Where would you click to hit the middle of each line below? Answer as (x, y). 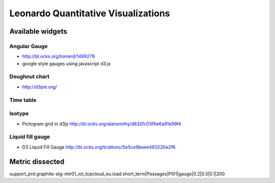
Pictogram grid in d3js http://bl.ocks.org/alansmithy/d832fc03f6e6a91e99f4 (102, 124)
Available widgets (38, 31)
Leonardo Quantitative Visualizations (90, 13)
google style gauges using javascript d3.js (66, 63)
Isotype (19, 114)
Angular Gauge (29, 46)
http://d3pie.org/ (39, 87)
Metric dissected (37, 161)
